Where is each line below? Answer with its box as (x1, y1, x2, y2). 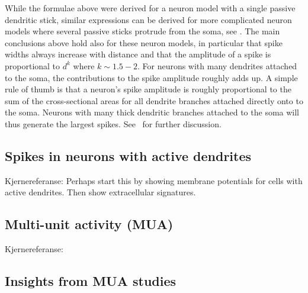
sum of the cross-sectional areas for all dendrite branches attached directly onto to (5, 94, 303, 107)
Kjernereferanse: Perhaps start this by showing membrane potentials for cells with (5, 174, 303, 186)
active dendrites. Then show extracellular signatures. (5, 186, 196, 198)
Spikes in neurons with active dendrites (5, 146, 252, 165)
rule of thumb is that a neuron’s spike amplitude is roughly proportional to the (5, 83, 291, 95)
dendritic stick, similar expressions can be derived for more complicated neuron (5, 13, 292, 25)
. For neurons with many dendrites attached (137, 59, 297, 72)
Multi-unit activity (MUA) (5, 215, 174, 233)
